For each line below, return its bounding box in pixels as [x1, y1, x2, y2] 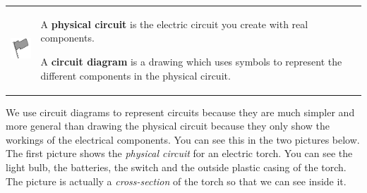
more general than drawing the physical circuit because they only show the [6, 118, 330, 133]
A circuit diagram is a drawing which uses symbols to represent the [40, 54, 342, 68]
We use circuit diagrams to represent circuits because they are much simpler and [6, 104, 355, 119]
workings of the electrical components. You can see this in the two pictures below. [6, 132, 360, 147]
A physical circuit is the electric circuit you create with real [40, 16, 308, 31]
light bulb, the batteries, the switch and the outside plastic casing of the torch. [6, 160, 347, 174]
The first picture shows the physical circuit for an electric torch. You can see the [6, 146, 353, 161]
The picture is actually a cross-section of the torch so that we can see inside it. [6, 173, 347, 188]
